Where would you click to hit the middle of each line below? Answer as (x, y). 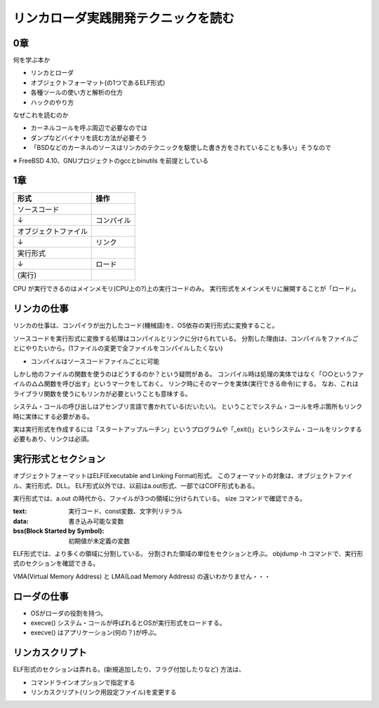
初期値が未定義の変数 (99, 540)
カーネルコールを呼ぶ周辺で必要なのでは (89, 128)
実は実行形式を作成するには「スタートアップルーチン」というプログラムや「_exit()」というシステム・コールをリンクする (187, 429)
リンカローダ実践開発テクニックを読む (124, 18)
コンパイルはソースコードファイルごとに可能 (95, 361)
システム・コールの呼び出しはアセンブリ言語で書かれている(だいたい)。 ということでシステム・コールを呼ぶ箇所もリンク (188, 407)
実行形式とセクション (59, 459)
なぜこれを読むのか (41, 115)
